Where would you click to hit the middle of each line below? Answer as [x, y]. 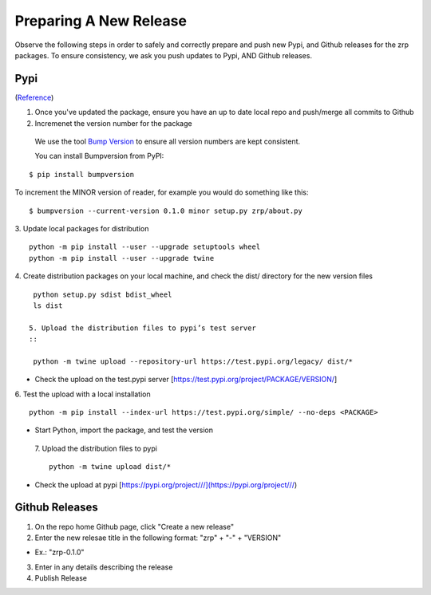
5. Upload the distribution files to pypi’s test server [143, 328]
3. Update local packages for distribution [82, 228]
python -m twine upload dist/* [110, 467]
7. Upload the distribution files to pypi [96, 448]
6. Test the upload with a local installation [83, 394]
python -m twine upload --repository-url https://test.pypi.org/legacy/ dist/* [193, 361]
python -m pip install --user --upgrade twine [122, 258]
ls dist [48, 305]
